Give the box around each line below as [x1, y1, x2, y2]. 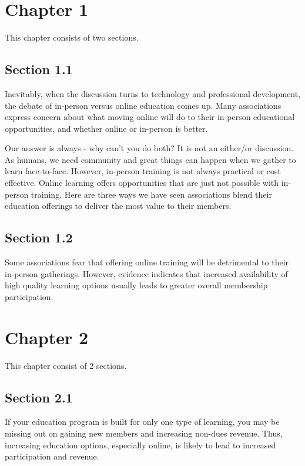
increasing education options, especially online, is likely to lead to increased [5, 438, 276, 451]
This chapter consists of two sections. [5, 31, 139, 44]
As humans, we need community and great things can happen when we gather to [5, 153, 296, 165]
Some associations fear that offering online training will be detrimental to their [5, 256, 289, 268]
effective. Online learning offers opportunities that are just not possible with [5, 177, 279, 189]
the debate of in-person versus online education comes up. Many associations [5, 99, 281, 111]
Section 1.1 [5, 60, 73, 78]
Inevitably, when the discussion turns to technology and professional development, [5, 87, 301, 99]
